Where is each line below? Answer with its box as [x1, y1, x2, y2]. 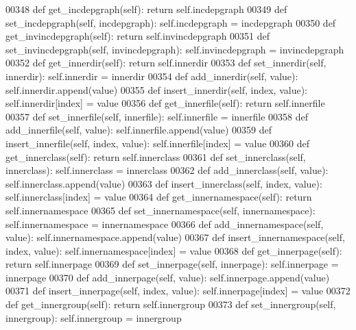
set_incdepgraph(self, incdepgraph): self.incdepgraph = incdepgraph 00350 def [5, 15, 336, 29]
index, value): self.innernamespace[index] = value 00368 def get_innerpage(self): [5, 243, 342, 257]
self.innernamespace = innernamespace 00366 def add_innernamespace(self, [5, 216, 324, 231]
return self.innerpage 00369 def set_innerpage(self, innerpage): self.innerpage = [5, 257, 339, 271]
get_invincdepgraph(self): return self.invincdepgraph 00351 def [5, 29, 270, 43]
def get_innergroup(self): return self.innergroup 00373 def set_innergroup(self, [5, 297, 336, 312]
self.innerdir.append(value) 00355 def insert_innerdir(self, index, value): [5, 82, 307, 97]
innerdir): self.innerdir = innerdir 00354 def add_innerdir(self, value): [5, 68, 298, 83]
